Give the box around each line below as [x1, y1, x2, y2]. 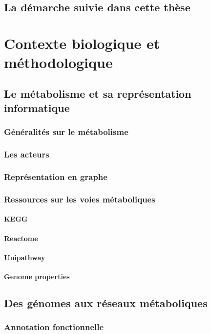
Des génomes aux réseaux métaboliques [4, 295, 208, 311]
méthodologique [4, 52, 113, 72]
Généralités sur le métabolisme [4, 126, 128, 138]
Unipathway [4, 252, 45, 262]
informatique [4, 100, 70, 115]
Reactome [4, 233, 38, 243]
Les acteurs [4, 148, 49, 160]
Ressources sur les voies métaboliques [4, 193, 155, 205]
